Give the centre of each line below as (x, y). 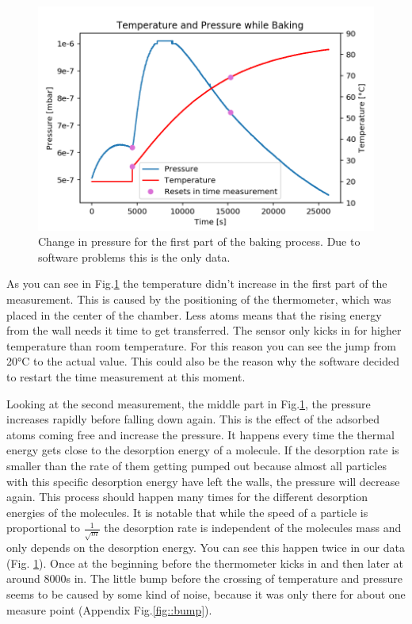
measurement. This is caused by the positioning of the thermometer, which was (199, 299)
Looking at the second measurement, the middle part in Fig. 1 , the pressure (189, 403)
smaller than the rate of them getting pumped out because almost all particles (196, 465)
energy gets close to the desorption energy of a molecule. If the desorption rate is (203, 450)
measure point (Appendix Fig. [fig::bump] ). (109, 609)
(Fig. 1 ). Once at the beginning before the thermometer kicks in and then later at (205, 563)
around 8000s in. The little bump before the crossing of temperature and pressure (205, 578)
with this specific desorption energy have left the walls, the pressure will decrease (203, 481)
